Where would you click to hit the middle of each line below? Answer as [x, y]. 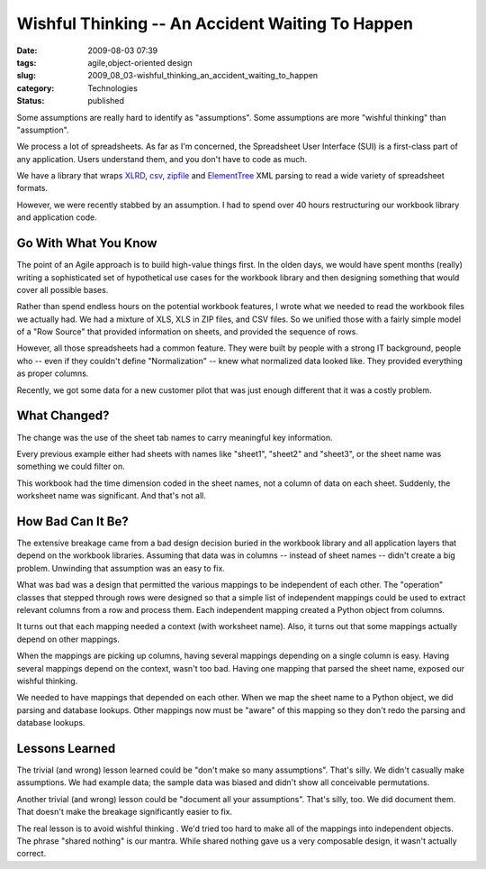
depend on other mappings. [68, 639]
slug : [26, 76]
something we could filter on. [71, 467]
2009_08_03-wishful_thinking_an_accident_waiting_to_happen [203, 76]
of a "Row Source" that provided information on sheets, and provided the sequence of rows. [188, 332]
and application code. [57, 217]
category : [36, 88]
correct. [31, 854]
